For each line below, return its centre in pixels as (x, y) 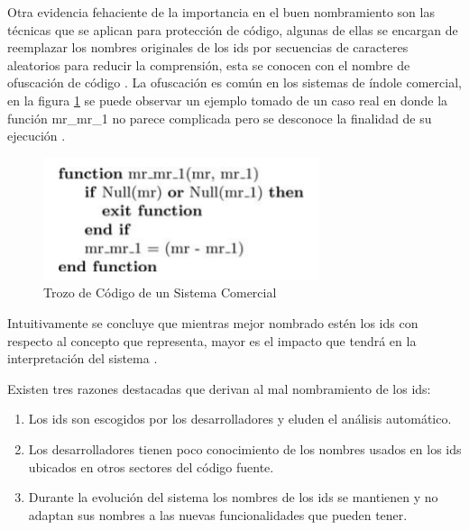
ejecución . (37, 136)
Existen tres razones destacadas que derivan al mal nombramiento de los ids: (219, 388)
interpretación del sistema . (83, 358)
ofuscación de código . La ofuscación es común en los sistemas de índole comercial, (234, 82)
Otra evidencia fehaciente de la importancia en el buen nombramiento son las (221, 12)
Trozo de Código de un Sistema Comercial (160, 292)
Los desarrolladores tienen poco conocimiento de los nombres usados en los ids (245, 448)
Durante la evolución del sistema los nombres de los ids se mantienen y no (233, 497)
